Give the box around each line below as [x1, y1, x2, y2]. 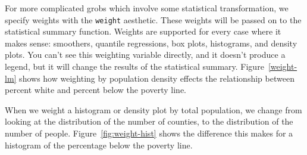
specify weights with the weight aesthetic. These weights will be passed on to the [5, 13, 302, 26]
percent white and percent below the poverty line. [5, 83, 187, 96]
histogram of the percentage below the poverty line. [5, 138, 193, 151]
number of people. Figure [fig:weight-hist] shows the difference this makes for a [5, 127, 293, 139]
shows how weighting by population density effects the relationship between [19, 72, 295, 84]
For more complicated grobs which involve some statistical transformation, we [5, 2, 289, 14]
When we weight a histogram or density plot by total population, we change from [5, 103, 302, 116]
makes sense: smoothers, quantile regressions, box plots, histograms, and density [5, 36, 297, 49]
